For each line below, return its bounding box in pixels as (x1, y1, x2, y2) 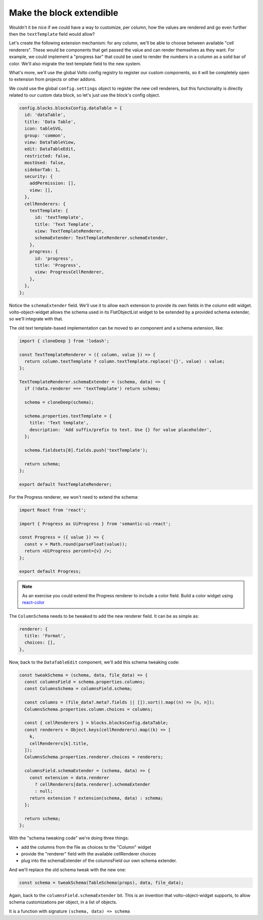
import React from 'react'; (19, 507, 86, 513)
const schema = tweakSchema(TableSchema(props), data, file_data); (19, 879, 184, 885)
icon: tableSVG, (24, 126, 63, 131)
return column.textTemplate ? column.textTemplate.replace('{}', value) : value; (24, 358, 225, 364)
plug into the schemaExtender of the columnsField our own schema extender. (21, 857, 177, 864)
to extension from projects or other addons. (9, 76, 97, 83)
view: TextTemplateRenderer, (35, 229, 104, 234)
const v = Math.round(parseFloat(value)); (24, 541, 128, 547)
